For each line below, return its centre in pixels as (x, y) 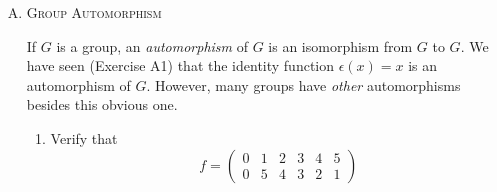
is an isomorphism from (340, 45)
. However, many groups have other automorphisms (303, 84)
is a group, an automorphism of (152, 45)
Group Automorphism (94, 12)
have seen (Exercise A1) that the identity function (180, 65)
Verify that (84, 137)
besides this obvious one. (102, 104)
